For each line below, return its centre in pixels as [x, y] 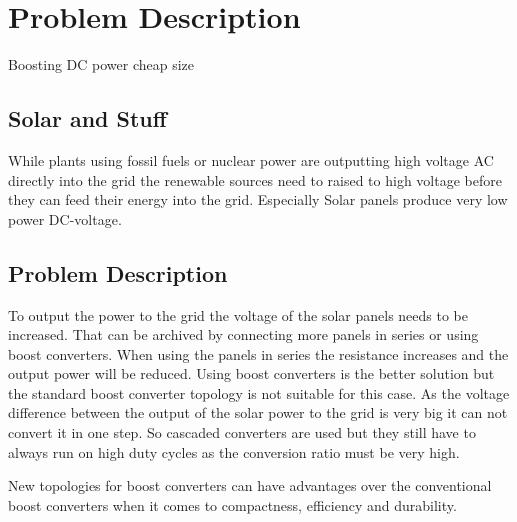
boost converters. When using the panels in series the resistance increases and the [258, 353]
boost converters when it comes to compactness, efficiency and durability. [232, 504]
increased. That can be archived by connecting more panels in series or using [243, 334]
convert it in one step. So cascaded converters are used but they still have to [242, 432]
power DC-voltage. [65, 218]
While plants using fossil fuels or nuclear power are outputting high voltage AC [251, 159]
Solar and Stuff [87, 118]
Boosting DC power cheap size [101, 64]
